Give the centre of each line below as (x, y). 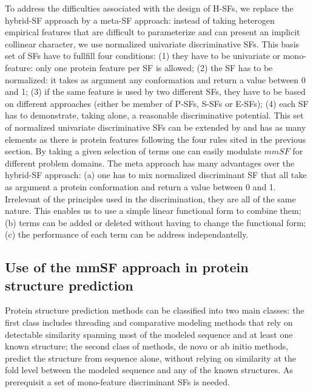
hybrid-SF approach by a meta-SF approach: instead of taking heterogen (140, 20)
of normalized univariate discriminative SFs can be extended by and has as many (156, 127)
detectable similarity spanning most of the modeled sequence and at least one (149, 334)
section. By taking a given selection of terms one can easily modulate (133, 151)
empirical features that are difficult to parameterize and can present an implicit (153, 32)
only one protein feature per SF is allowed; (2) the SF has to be (154, 67)
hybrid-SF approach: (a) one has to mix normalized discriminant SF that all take (156, 175)
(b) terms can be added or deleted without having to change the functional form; (156, 222)
